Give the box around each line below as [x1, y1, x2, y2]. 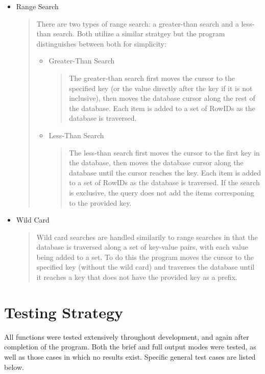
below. [4, 361, 24, 372]
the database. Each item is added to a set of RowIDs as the [69, 102, 255, 113]
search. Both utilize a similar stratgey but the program [53, 28, 225, 39]
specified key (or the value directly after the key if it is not [69, 82, 253, 93]
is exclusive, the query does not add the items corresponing [69, 187, 254, 197]
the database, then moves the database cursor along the [69, 157, 244, 168]
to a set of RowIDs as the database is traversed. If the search [69, 177, 260, 188]
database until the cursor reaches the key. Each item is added [69, 167, 261, 178]
